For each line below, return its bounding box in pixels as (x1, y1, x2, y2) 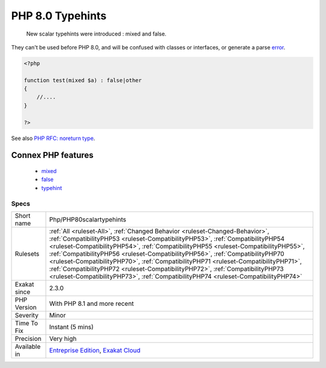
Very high (49, 334, 77, 343)
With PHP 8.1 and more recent (49, 299, 134, 308)
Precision (14, 334, 42, 343)
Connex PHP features (11, 150, 94, 160)
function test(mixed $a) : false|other (24, 77, 142, 84)
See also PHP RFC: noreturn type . (11, 135, 95, 142)
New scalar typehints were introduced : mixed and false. (26, 30, 167, 37)
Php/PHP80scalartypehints (49, 215, 127, 223)
